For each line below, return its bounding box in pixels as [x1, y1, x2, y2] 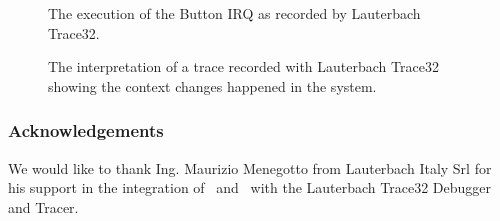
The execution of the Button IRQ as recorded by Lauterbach [48, 3, 421, 23]
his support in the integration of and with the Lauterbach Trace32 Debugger [8, 177, 491, 198]
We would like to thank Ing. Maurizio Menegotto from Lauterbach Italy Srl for [8, 157, 492, 178]
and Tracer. [8, 196, 79, 217]
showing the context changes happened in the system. [48, 75, 377, 96]
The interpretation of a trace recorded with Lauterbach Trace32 [48, 56, 439, 77]
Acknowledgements [8, 118, 164, 143]
